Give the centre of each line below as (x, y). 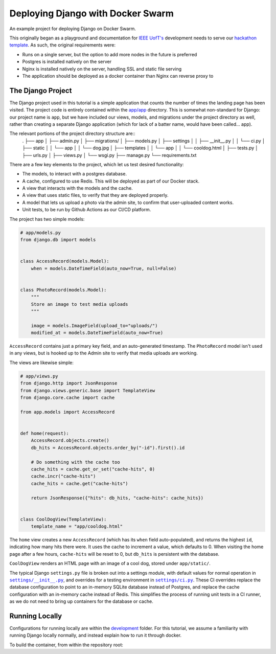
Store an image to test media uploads (79, 304)
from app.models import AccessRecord (67, 412)
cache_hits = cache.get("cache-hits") (79, 483)
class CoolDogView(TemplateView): (63, 519)
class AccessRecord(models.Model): (65, 261)
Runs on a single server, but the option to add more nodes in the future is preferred (110, 54)
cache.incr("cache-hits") (63, 476)
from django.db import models (58, 240)
